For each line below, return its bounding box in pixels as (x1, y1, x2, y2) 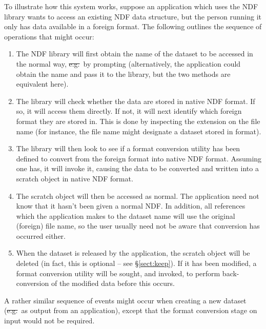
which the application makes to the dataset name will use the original (16, 210, 235, 221)
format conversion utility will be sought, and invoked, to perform (16, 268, 220, 278)
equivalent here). (16, 78, 69, 89)
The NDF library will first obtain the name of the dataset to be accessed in (16, 48, 253, 59)
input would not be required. (4, 315, 95, 326)
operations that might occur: (4, 31, 94, 42)
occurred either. (16, 230, 66, 241)
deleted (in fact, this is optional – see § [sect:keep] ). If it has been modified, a (16, 258, 257, 269)
